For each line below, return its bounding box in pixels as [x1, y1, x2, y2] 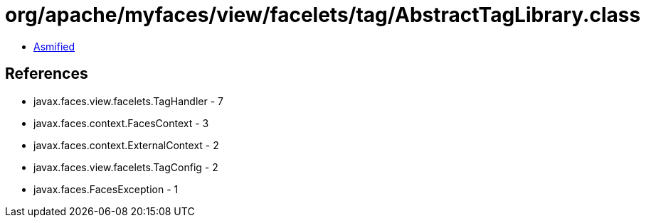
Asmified [33, 40, 75, 53]
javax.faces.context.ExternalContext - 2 [33, 138, 219, 151]
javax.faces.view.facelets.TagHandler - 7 [33, 94, 223, 107]
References [5, 65, 88, 83]
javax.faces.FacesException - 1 [33, 183, 179, 195]
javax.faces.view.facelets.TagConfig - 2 [33, 161, 218, 173]
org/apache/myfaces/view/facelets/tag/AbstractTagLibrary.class [5, 3, 641, 27]
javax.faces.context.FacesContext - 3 [33, 116, 209, 129]
